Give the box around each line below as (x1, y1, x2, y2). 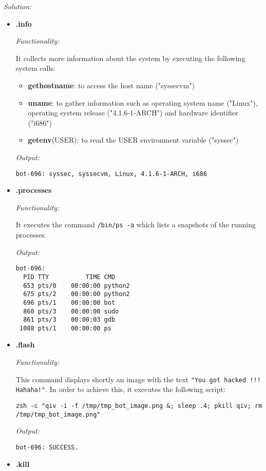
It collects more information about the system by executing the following (15, 52, 245, 63)
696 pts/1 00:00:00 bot (23, 299, 116, 306)
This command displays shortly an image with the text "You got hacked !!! (15, 374, 261, 384)
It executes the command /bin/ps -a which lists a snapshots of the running (15, 219, 256, 230)
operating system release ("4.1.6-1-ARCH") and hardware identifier (28, 107, 238, 118)
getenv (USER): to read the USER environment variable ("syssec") (28, 134, 239, 145)
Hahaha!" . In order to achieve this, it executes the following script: (15, 384, 225, 395)
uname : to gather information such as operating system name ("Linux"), (28, 97, 258, 108)
